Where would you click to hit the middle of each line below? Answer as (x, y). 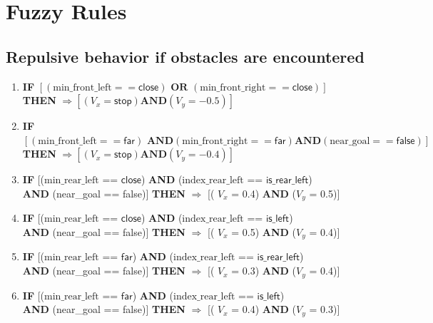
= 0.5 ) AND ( (264, 232)
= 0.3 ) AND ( (264, 271)
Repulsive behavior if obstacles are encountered (185, 56)
